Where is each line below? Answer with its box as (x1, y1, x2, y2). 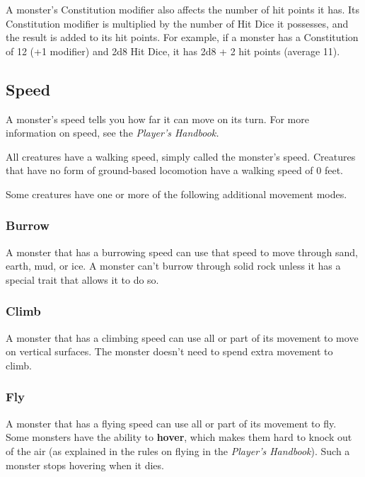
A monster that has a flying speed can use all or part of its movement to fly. (6, 415, 337, 430)
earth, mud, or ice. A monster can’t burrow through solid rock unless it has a (6, 258, 341, 273)
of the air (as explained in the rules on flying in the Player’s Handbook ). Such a (6, 443, 350, 458)
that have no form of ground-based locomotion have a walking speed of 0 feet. (6, 163, 344, 178)
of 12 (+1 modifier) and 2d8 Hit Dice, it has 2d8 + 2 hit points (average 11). (6, 43, 340, 58)
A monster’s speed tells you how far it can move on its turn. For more (6, 111, 309, 126)
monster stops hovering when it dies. (6, 457, 164, 472)
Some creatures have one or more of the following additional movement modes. (6, 186, 347, 201)
